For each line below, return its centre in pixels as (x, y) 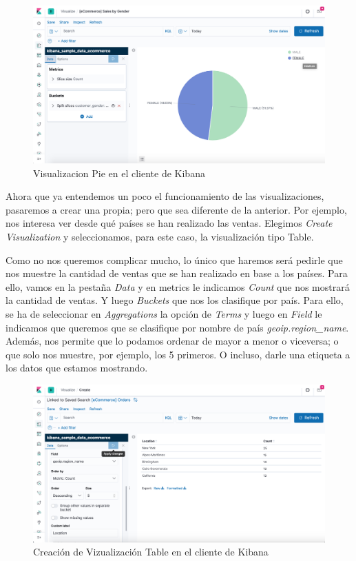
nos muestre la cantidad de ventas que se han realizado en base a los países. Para (177, 273)
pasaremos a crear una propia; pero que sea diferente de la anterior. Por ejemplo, (176, 209)
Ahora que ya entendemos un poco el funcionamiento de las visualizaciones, (165, 196)
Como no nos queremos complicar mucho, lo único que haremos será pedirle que (174, 259)
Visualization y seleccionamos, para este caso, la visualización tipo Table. (160, 236)
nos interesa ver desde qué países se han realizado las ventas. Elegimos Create (169, 223)
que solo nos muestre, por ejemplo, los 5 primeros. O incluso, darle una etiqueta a (178, 354)
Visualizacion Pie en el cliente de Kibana (119, 173)
